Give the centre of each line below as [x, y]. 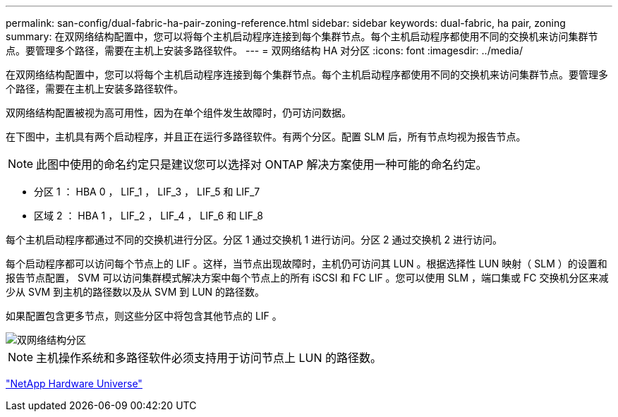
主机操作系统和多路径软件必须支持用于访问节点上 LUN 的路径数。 [209, 358]
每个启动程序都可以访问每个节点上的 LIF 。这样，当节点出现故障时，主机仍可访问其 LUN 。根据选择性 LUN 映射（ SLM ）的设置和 [307, 264]
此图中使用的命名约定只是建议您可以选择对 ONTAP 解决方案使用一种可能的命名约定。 [262, 164]
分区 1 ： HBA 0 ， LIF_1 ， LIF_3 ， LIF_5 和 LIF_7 [147, 192]
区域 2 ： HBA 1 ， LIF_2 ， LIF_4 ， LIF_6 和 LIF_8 [149, 216]
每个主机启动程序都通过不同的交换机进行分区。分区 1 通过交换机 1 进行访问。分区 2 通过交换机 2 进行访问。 [254, 240]
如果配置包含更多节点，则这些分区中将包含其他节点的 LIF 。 [144, 316]
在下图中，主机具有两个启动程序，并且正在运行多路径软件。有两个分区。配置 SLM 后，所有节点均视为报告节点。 [266, 137]
